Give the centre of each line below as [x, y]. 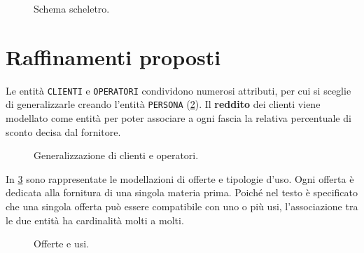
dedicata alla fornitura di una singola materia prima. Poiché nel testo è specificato [182, 192]
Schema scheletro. [72, 8]
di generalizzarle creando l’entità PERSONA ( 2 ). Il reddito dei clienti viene [163, 104]
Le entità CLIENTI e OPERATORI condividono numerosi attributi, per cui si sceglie [178, 90]
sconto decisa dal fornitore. [63, 131]
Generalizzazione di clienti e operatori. [116, 155]
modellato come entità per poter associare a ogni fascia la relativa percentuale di [178, 118]
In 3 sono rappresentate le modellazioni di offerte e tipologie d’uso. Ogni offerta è [180, 178]
